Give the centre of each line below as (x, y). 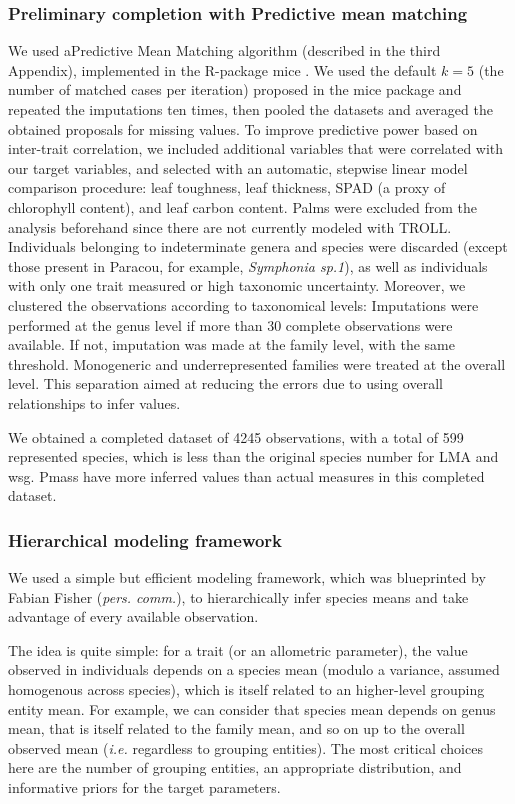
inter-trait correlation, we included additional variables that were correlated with (256, 148)
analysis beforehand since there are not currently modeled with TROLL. (230, 226)
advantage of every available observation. (133, 616)
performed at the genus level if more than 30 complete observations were (230, 324)
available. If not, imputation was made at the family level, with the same (231, 344)
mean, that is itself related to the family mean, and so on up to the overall (236, 728)
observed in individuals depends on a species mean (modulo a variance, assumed (254, 669)
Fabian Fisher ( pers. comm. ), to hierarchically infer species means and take (238, 596)
